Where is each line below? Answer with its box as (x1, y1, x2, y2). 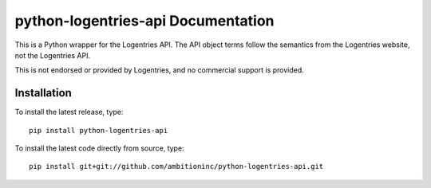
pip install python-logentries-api (29, 126, 168, 135)
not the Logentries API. (14, 50, 91, 60)
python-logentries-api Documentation (14, 12, 275, 29)
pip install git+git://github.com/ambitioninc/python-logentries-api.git (29, 162, 324, 171)
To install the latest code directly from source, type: (14, 143, 184, 153)
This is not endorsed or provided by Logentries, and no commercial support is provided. (14, 65, 305, 75)
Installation (14, 86, 72, 100)
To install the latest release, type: (14, 108, 124, 117)
